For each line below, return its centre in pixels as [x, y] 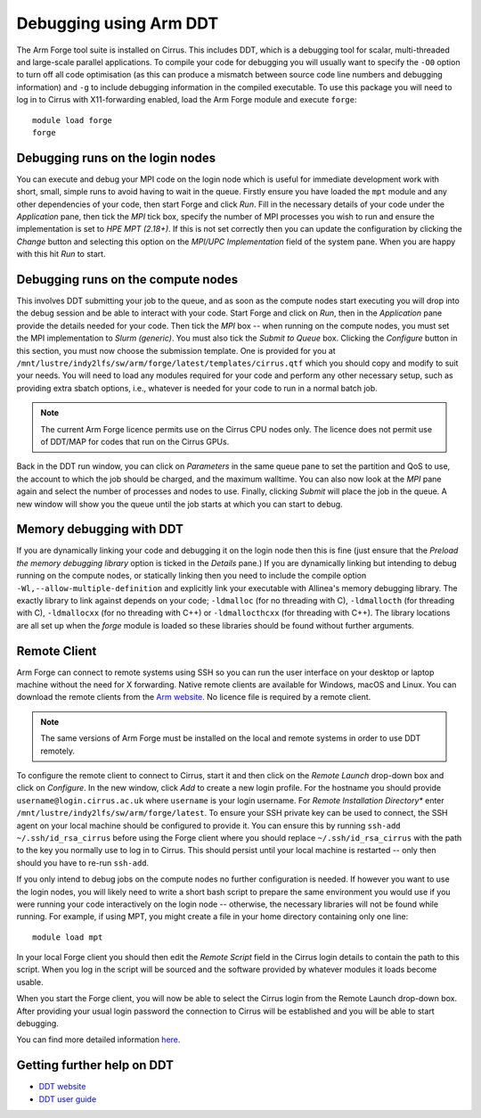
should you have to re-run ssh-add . [83, 863]
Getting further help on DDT [95, 1065]
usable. [30, 982]
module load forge [73, 120]
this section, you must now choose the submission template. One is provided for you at [176, 350]
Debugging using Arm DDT [118, 23]
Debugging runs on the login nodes [116, 157]
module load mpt [68, 937]
